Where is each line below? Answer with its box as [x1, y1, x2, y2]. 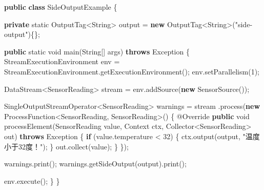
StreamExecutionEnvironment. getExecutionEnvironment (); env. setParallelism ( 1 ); [4, 66, 259, 77]
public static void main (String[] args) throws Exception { [4, 46, 190, 56]
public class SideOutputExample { [4, 2, 117, 12]
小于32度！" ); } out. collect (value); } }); [4, 141, 129, 151]
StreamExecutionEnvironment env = [4, 56, 120, 67]
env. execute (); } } [4, 175, 60, 186]
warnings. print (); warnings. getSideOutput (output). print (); [4, 158, 187, 169]
